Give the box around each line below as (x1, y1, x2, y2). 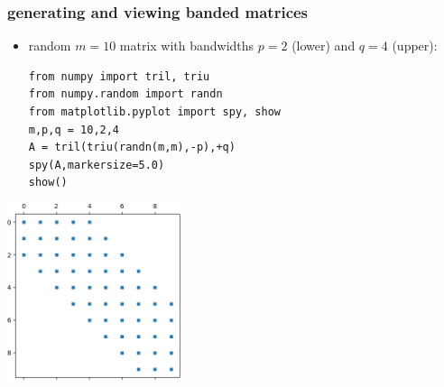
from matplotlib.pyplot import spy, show (28, 106, 281, 118)
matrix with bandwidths (119, 36, 254, 55)
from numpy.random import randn (28, 88, 223, 101)
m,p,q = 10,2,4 (28, 123, 120, 136)
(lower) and (291, 36, 356, 55)
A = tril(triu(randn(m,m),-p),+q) (28, 141, 236, 154)
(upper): (392, 36, 438, 55)
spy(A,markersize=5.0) (28, 158, 165, 171)
